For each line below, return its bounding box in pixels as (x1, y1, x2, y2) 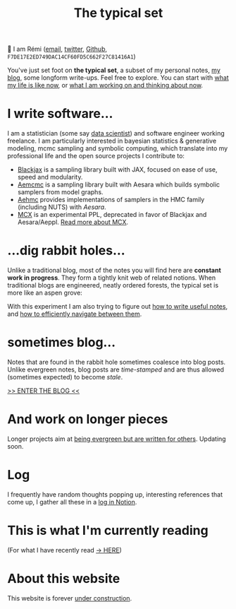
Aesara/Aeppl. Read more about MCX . (17, 218, 129, 227)
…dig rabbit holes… (7, 242, 125, 259)
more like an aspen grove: (7, 288, 82, 297)
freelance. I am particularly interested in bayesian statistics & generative (7, 136, 217, 146)
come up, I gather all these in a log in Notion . (7, 497, 137, 506)
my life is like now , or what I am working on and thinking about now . (7, 81, 203, 90)
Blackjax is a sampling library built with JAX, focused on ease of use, (17, 165, 218, 174)
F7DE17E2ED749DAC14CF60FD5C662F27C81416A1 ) (7, 52, 136, 61)
